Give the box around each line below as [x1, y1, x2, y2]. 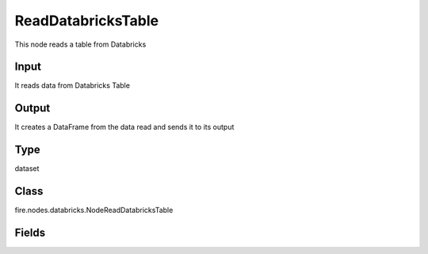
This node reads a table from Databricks [14, 40, 147, 49]
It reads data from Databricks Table [14, 81, 131, 90]
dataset [14, 164, 40, 173]
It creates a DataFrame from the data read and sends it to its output [14, 123, 235, 132]
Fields [14, 226, 46, 239]
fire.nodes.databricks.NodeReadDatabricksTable [14, 206, 174, 215]
